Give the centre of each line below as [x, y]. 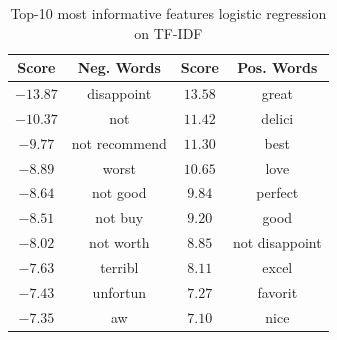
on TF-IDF [168, 32]
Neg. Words [119, 67]
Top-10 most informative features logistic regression [168, 13]
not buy [119, 217]
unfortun [119, 291]
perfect [277, 192]
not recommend [119, 142]
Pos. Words [277, 67]
